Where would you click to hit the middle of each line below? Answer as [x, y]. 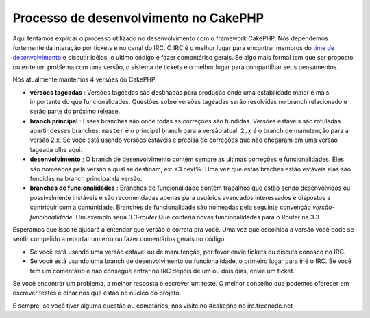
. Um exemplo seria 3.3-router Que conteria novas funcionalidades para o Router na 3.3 [196, 217]
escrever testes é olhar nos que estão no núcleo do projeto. [97, 293]
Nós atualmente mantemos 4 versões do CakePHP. [85, 79]
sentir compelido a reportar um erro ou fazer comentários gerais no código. [119, 239]
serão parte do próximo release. [75, 111]
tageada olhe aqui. [56, 149]
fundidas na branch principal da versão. [86, 179]
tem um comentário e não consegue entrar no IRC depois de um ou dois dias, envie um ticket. [162, 271]
